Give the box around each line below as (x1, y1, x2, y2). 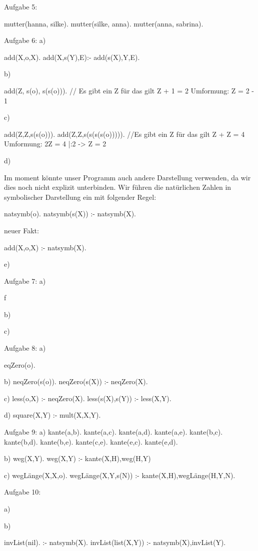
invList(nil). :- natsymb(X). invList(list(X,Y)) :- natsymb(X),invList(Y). (4, 537, 226, 548)
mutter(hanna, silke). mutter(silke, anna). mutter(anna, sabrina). (4, 18, 203, 28)
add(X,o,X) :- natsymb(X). (4, 242, 86, 252)
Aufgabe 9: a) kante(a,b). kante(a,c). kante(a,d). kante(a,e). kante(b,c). (4, 427, 223, 437)
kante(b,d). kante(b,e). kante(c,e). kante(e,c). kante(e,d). (4, 436, 178, 447)
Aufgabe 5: (4, 1, 37, 11)
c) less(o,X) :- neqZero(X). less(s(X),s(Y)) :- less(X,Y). (4, 393, 171, 403)
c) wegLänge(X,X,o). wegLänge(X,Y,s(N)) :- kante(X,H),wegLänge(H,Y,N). (4, 470, 235, 480)
